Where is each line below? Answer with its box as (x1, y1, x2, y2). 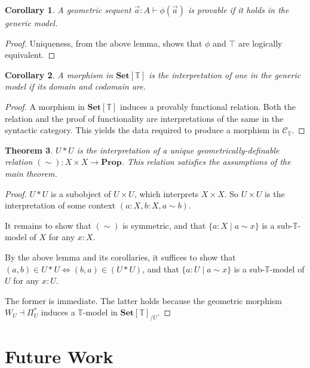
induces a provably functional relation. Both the (120, 100, 296, 112)
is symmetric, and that (122, 219, 206, 231)
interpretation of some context (5, 199, 116, 211)
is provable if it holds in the (188, 4, 289, 16)
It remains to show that (5, 219, 91, 231)
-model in (82, 306, 118, 318)
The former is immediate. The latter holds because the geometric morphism (5, 294, 283, 306)
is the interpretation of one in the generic (148, 68, 301, 81)
